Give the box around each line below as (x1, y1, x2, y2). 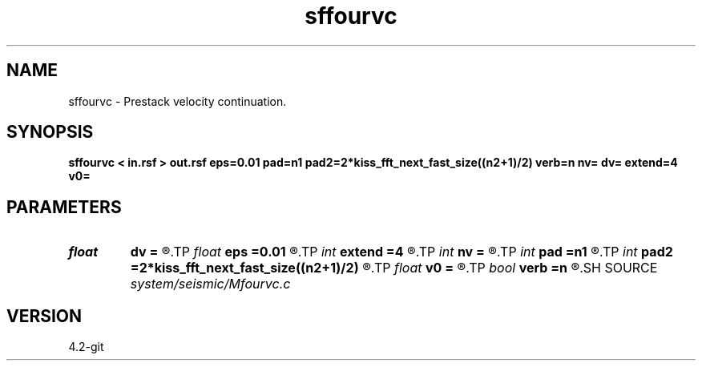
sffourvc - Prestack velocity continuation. (68, 94, 287, 108)
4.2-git (68, 340, 104, 354)
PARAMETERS (6, 196, 122, 217)
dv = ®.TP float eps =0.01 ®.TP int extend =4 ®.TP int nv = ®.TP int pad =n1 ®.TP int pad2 (130, 244, 673, 260)
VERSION (6, 305, 83, 326)
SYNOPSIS (6, 122, 94, 143)
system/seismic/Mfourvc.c (130, 276, 291, 292)
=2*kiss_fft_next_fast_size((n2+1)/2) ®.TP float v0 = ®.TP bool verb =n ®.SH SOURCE (130, 260, 658, 276)
